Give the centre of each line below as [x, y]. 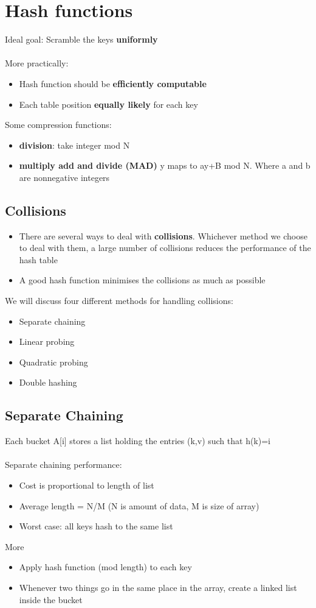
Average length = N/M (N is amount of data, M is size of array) [139, 505]
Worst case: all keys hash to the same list [96, 526]
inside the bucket [51, 599]
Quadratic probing [53, 362]
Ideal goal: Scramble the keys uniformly [81, 39]
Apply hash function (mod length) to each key [105, 567]
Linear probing [47, 341]
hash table [38, 259]
